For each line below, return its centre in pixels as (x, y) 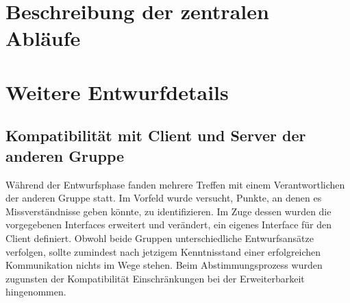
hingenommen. (36, 292)
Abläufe (43, 38)
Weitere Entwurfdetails (117, 92)
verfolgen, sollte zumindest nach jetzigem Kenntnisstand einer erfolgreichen (163, 251)
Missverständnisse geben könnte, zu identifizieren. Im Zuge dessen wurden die (168, 211)
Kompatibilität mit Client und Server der (156, 135)
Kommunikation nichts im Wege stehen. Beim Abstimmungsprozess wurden (164, 265)
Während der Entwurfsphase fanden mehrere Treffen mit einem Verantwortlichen (175, 184)
